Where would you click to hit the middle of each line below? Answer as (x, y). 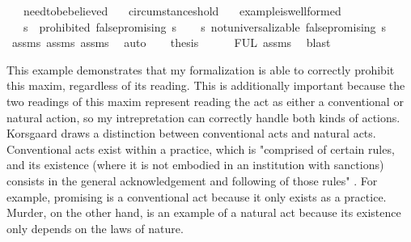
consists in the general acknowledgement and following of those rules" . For (192, 180)
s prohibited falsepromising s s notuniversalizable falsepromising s (205, 26)
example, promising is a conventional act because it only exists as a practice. (197, 196)
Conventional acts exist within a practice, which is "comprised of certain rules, (201, 149)
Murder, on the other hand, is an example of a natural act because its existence (204, 212)
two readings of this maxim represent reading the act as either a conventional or (205, 101)
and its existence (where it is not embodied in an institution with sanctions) (195, 165)
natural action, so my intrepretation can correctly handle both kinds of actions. (203, 117)
